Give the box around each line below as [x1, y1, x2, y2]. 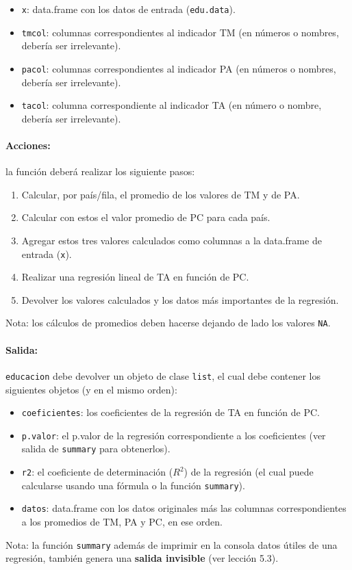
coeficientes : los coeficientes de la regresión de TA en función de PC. [21, 405, 320, 419]
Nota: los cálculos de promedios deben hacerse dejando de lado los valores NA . [5, 315, 331, 330]
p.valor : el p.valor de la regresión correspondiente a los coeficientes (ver [21, 428, 326, 442]
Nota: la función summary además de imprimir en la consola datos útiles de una [5, 537, 338, 552]
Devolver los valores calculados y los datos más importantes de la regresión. [21, 292, 339, 307]
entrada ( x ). [21, 246, 72, 261]
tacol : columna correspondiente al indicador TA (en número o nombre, [21, 98, 322, 112]
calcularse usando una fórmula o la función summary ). [21, 478, 245, 492]
